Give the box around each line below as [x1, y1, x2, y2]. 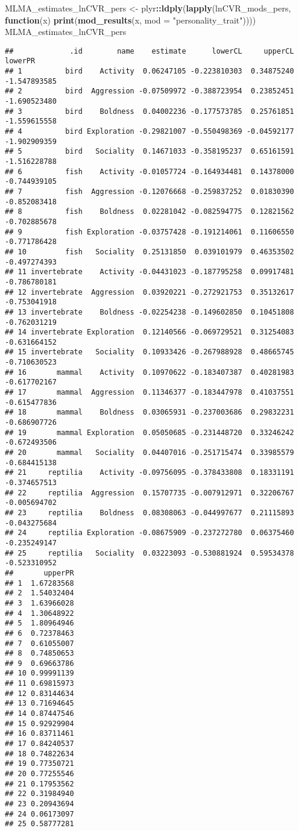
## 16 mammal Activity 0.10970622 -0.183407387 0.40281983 [5, 368, 294, 377]
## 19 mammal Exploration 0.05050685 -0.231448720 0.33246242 [5, 428, 294, 437]
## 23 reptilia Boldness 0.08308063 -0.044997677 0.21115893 [5, 508, 294, 517]
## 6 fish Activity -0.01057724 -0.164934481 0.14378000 [5, 167, 294, 176]
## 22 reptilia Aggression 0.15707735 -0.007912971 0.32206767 [5, 488, 294, 497]
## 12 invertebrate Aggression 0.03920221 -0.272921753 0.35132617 [5, 287, 294, 296]
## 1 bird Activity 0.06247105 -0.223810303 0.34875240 [5, 67, 294, 76]
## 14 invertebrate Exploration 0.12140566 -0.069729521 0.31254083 [5, 328, 294, 337]
